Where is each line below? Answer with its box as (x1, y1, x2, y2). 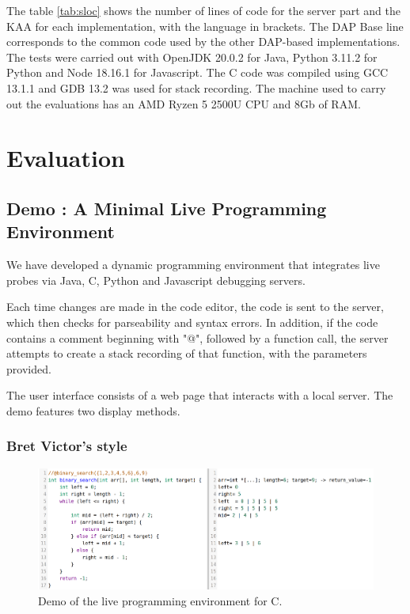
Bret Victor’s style (6, 436, 127, 456)
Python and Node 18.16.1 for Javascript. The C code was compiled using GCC (6, 64, 389, 81)
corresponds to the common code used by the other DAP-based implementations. (6, 33, 401, 50)
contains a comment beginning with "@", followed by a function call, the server (6, 329, 389, 346)
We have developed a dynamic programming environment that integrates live (6, 256, 380, 273)
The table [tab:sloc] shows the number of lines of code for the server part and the (6, 2, 401, 18)
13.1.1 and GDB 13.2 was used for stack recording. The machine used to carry (6, 79, 386, 96)
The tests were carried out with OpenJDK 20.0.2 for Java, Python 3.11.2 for (6, 48, 378, 65)
